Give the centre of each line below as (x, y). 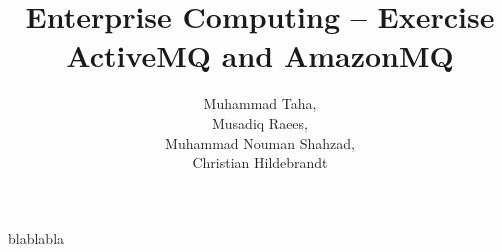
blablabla (36, 237)
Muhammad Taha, (260, 103)
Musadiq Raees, (259, 122)
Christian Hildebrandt (260, 162)
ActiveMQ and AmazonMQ (260, 55)
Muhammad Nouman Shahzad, (260, 142)
